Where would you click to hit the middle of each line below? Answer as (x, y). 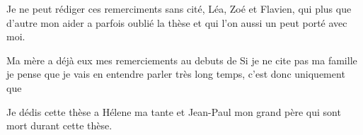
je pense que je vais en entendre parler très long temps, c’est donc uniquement (176, 74)
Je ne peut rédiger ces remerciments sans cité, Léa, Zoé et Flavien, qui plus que (179, 8)
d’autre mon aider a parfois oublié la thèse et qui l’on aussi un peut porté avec (177, 22)
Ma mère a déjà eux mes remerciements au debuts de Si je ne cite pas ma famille (182, 60)
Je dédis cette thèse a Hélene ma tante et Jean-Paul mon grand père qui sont (174, 111)
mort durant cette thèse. (59, 125)
